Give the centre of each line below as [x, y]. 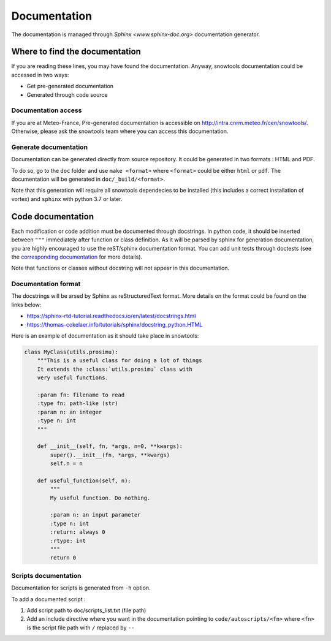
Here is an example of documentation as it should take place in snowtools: [105, 336]
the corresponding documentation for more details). [77, 257]
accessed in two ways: [40, 75]
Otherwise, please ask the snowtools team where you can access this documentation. [120, 131]
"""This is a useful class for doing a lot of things [120, 361]
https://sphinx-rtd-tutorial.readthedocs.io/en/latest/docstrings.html [111, 316]
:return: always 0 [78, 532]
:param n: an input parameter [95, 515]
